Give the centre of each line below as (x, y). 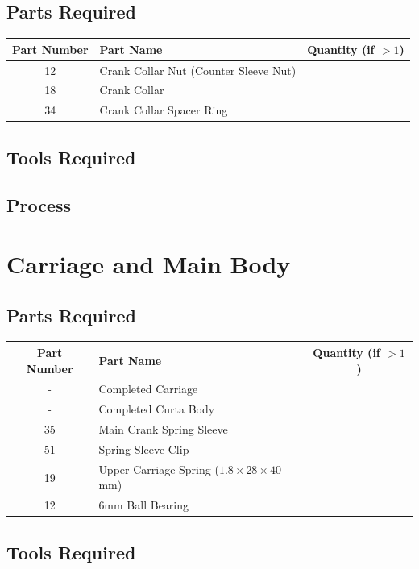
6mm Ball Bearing (144, 505)
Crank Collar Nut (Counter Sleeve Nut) (198, 70)
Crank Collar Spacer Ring (164, 110)
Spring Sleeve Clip (144, 449)
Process (39, 204)
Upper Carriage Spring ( (159, 469)
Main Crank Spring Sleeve (163, 429)
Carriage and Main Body (149, 264)
